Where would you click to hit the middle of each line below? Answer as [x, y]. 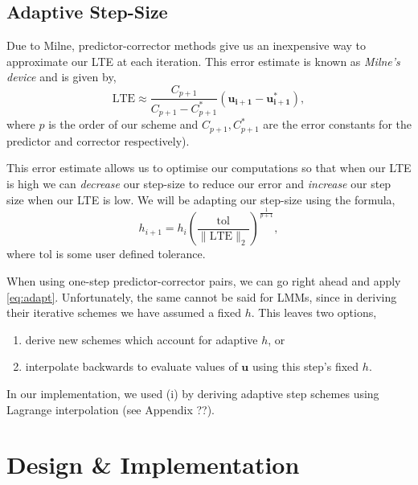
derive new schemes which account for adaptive [141, 339]
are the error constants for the [337, 124]
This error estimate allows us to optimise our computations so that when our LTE [209, 168]
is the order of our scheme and [123, 124]
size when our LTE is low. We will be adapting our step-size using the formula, [201, 199]
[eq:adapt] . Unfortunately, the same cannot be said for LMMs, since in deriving [202, 296]
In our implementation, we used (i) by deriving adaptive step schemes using [193, 394]
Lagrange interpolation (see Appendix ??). [111, 409]
